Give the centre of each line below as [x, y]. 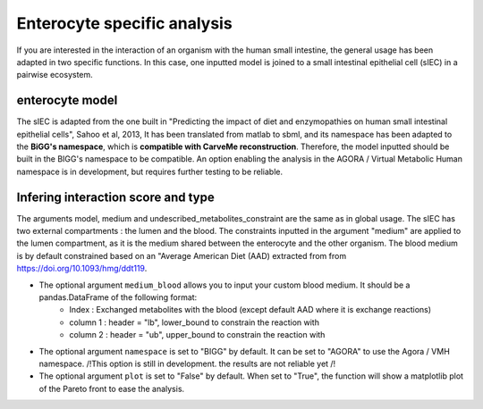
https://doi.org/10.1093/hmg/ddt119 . [82, 269]
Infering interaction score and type [115, 197]
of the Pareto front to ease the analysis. [112, 388]
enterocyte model [67, 100]
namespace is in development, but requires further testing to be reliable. [150, 171]
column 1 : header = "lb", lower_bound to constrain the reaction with [194, 322]
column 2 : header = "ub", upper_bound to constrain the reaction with [197, 335]
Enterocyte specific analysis [124, 23]
